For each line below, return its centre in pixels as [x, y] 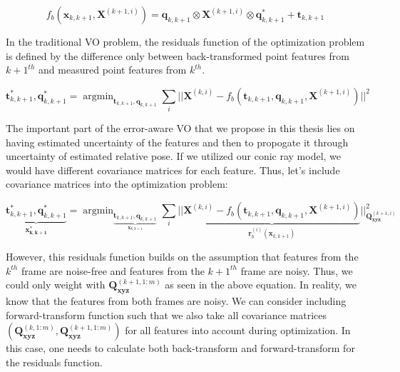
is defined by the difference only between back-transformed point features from [178, 55]
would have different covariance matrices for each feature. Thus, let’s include [173, 170]
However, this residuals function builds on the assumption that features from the [182, 256]
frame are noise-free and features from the [113, 270]
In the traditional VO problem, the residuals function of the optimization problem [185, 41]
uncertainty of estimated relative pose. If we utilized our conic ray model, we [174, 156]
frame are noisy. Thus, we [297, 270]
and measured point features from [113, 70]
